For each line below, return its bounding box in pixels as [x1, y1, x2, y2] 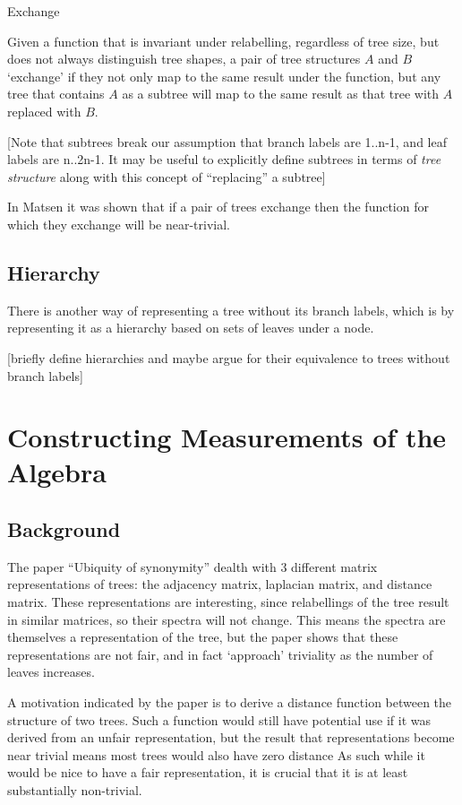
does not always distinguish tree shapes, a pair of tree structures [7, 49, 361, 68]
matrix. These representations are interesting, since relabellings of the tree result [7, 593, 449, 611]
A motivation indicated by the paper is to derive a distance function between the [7, 693, 452, 712]
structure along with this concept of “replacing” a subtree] [7, 167, 326, 186]
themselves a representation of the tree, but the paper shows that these [7, 628, 398, 646]
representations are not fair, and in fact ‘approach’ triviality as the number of [7, 645, 433, 663]
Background [7, 515, 121, 543]
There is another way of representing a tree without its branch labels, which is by [7, 300, 455, 319]
